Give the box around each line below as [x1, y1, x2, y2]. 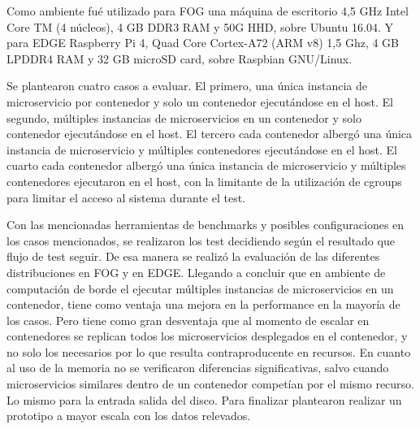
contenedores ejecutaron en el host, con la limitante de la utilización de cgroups [6, 172, 402, 189]
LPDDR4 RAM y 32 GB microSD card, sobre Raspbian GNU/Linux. [6, 50, 353, 67]
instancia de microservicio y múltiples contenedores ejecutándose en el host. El [6, 141, 398, 158]
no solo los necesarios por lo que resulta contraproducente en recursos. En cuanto [6, 343, 411, 360]
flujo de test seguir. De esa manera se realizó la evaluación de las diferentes [6, 248, 380, 265]
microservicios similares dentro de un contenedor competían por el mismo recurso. [6, 375, 415, 392]
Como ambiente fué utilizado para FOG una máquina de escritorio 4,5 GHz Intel [6, 2, 409, 19]
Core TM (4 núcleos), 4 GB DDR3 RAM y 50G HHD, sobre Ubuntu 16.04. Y [6, 18, 394, 35]
